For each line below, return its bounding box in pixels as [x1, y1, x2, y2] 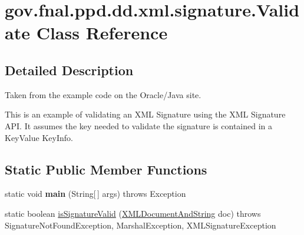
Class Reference [36, 21, 168, 45]
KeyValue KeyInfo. [5, 131, 73, 143]
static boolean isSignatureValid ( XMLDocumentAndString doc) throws [5, 207, 261, 219]
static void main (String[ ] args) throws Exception [5, 187, 186, 200]
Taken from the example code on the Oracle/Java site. [5, 88, 201, 100]
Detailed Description [5, 61, 134, 79]
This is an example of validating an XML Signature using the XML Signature [5, 108, 286, 120]
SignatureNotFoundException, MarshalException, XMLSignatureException [5, 219, 276, 231]
